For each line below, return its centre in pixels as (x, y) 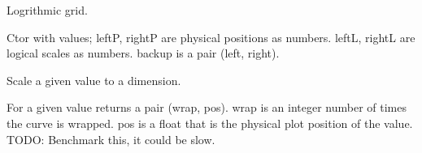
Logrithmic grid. (47, 10)
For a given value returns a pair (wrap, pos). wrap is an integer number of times (207, 107)
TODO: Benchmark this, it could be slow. (111, 139)
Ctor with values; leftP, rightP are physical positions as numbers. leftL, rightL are (211, 37)
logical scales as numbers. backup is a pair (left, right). (143, 53)
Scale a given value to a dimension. (94, 80)
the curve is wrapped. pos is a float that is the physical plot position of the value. (210, 123)
